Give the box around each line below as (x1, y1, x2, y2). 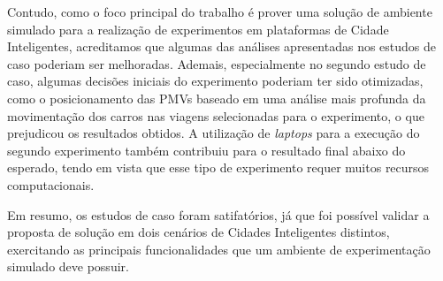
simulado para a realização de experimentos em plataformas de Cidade (7, 19, 389, 38)
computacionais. (7, 175, 95, 194)
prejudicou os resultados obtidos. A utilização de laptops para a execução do (7, 124, 420, 142)
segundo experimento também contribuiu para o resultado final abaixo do (7, 140, 406, 159)
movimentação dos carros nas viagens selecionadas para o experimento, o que (7, 106, 424, 125)
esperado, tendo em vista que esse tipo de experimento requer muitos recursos (7, 158, 430, 177)
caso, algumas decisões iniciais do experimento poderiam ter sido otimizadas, (7, 72, 424, 90)
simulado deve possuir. (7, 257, 129, 276)
